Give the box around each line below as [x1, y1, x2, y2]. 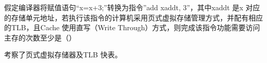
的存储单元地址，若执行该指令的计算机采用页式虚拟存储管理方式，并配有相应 [4, 12, 263, 23]
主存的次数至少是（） [4, 32, 76, 43]
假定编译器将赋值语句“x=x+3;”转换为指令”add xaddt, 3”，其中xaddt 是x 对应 [4, 2, 260, 12]
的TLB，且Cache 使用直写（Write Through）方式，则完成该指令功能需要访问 [4, 22, 260, 33]
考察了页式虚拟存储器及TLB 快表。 [4, 49, 122, 60]
